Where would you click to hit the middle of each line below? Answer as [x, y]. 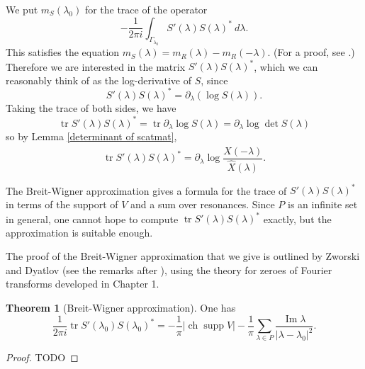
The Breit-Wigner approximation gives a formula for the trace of [146, 190]
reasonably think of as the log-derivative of [99, 80]
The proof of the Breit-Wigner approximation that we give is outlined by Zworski [183, 256]
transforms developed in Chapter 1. [83, 284]
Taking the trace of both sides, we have [91, 108]
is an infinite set [323, 204]
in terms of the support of [62, 204]
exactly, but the [297, 218]
